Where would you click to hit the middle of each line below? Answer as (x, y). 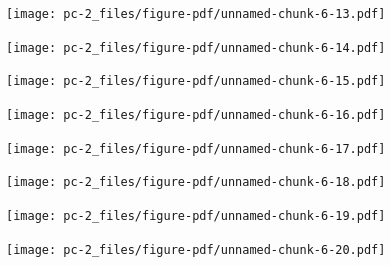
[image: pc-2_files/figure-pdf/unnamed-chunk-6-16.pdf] (196, 114)
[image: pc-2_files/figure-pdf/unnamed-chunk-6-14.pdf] (196, 47)
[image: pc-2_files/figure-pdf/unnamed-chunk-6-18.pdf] (196, 182)
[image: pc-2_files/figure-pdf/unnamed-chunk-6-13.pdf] (196, 14)
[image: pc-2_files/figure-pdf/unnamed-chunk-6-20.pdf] (196, 249)
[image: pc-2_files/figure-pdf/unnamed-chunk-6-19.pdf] (196, 215)
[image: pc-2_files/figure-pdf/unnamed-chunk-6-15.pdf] (196, 81)
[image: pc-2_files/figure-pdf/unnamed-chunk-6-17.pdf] (196, 148)
